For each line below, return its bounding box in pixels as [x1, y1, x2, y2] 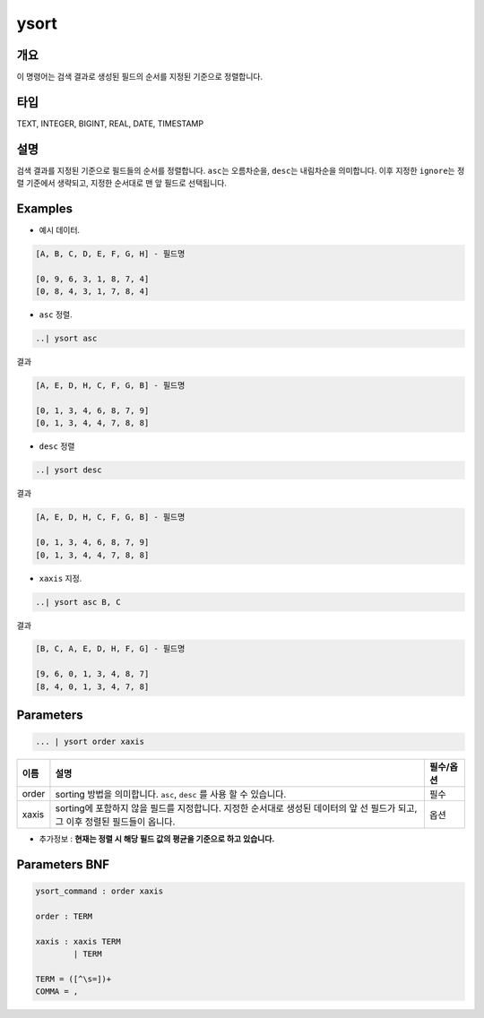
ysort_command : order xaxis [35, 886, 164, 896]
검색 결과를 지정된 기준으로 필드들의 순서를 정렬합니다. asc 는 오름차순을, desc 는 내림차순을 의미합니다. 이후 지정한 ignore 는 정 [16, 165, 465, 176]
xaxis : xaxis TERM [35, 936, 121, 946]
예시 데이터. [39, 225, 81, 236]
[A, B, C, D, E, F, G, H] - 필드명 [35, 249, 186, 259]
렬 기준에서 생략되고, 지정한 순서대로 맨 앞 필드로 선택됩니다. [16, 177, 228, 188]
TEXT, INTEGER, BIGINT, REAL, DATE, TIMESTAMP [16, 117, 204, 129]
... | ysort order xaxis [35, 737, 145, 747]
